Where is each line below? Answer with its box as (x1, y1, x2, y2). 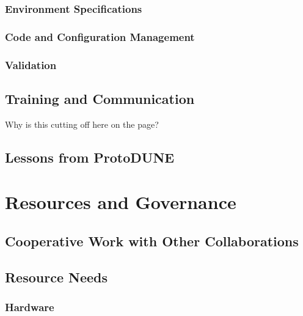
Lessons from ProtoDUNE (5, 147, 175, 166)
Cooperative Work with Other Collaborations (5, 231, 299, 250)
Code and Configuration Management (5, 29, 195, 44)
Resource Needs (5, 267, 108, 286)
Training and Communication (5, 89, 195, 108)
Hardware (5, 299, 54, 314)
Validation (5, 57, 57, 72)
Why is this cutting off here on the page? (5, 117, 159, 130)
